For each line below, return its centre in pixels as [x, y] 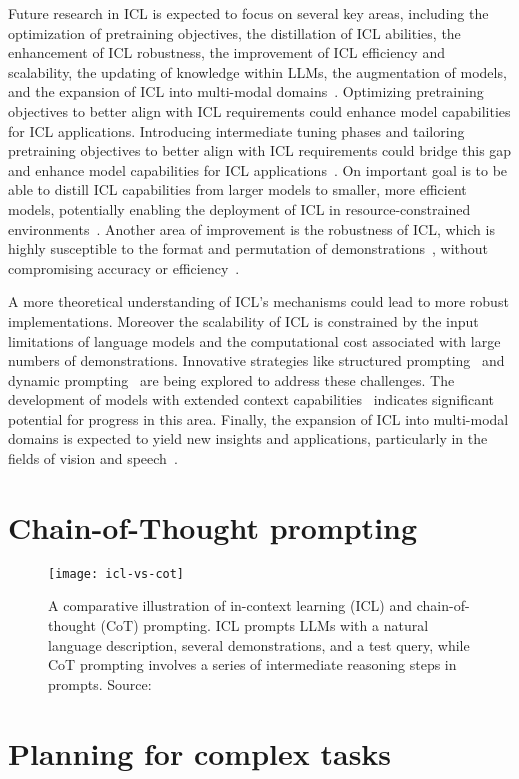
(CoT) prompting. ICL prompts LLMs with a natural [264, 625]
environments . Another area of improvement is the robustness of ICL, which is [251, 228]
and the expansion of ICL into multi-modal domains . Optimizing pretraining [246, 91]
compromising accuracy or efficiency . [124, 267]
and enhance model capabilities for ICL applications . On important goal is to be [258, 169]
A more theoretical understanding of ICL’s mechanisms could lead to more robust [258, 301]
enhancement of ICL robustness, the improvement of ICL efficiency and [226, 52]
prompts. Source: [100, 683]
